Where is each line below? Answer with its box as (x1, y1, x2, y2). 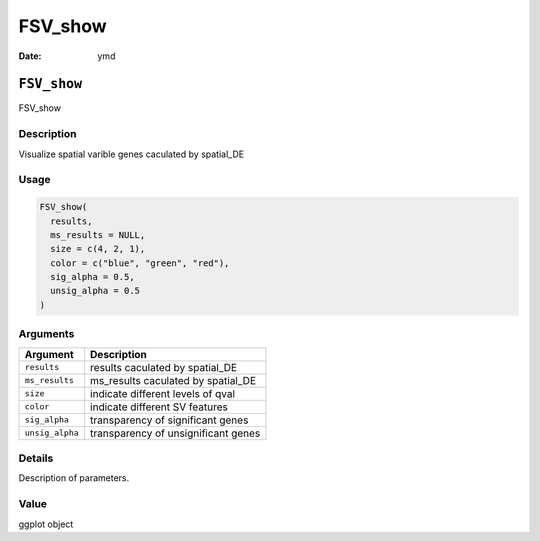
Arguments (18, 327, 75, 341)
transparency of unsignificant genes (90, 426, 261, 440)
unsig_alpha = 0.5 (50, 285, 140, 297)
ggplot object (18, 518, 74, 530)
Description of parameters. (18, 472, 130, 484)
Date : (18, 50, 42, 62)
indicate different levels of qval (90, 386, 235, 400)
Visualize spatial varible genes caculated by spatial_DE (18, 148, 245, 160)
